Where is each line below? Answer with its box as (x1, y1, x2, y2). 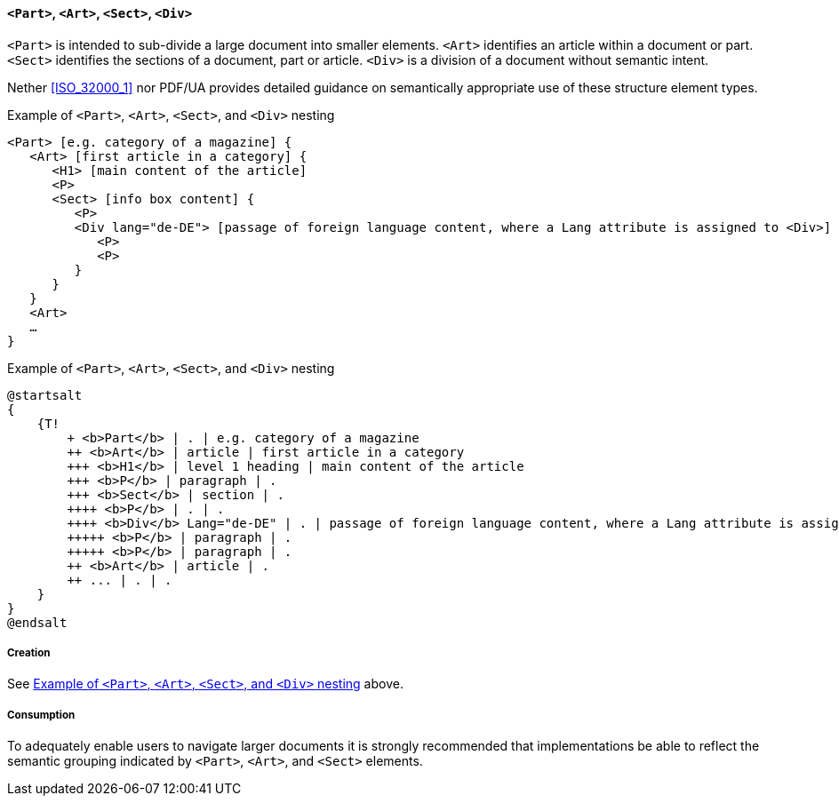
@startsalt (7, 387, 83, 402)
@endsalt (7, 615, 68, 630)
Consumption (7, 708, 76, 721)
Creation (7, 647, 51, 659)
